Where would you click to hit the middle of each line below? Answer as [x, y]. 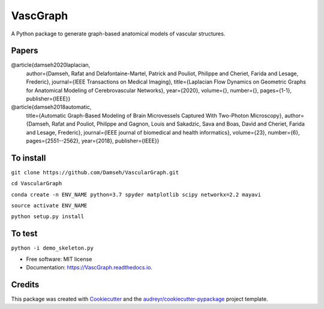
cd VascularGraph [37, 184]
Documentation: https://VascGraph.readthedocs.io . [89, 268]
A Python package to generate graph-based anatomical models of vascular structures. [118, 34]
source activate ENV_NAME [49, 206]
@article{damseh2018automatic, [51, 107]
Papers [25, 51]
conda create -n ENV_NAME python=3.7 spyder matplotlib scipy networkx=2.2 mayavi [136, 194]
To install [28, 158]
